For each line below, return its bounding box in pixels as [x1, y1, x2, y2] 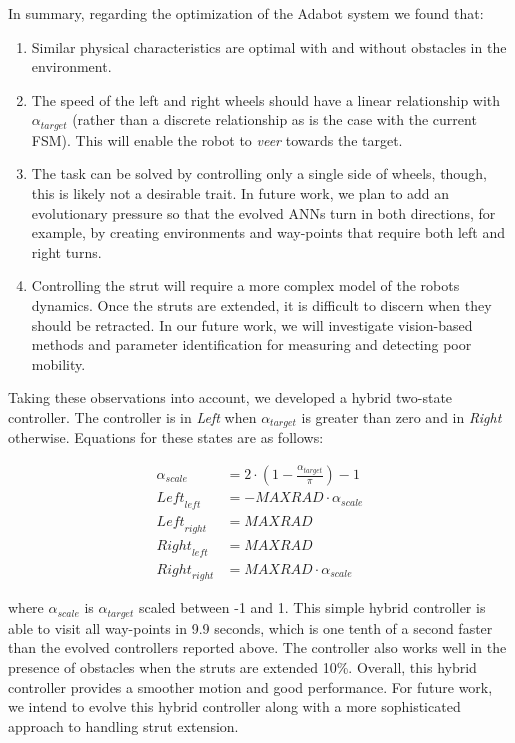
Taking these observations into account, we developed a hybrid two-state [8, 387, 453, 408]
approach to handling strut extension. [8, 715, 239, 736]
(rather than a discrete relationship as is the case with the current [72, 109, 477, 130]
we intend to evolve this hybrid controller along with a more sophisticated [8, 696, 461, 717]
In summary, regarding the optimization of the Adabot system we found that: [8, 3, 484, 23]
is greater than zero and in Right [301, 406, 502, 427]
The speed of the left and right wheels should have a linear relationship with [31, 89, 501, 110]
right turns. [31, 241, 102, 262]
